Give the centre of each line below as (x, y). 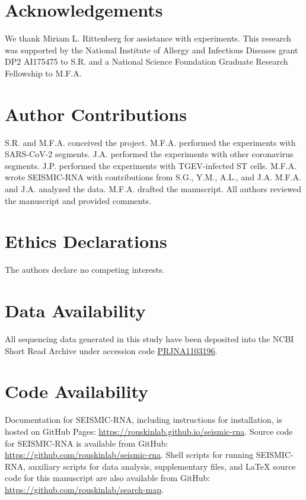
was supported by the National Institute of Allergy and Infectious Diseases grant (152, 50)
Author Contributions (96, 114)
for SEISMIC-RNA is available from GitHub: (87, 443)
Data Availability (75, 310)
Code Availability (77, 391)
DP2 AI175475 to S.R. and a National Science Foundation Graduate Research (146, 61)
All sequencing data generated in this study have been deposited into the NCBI (149, 339)
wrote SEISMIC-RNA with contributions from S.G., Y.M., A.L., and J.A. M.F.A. (153, 177)
